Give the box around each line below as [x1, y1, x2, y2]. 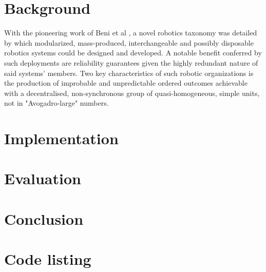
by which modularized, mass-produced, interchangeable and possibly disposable [4, 37, 254, 48]
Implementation [4, 128, 119, 149]
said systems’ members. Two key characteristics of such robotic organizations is [4, 67, 254, 78]
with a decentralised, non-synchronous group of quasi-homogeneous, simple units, [4, 87, 260, 98]
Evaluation [4, 168, 81, 189]
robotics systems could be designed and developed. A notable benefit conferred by [4, 47, 262, 58]
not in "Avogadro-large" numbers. [4, 98, 109, 108]
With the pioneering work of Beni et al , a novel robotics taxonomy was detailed [4, 27, 257, 38]
